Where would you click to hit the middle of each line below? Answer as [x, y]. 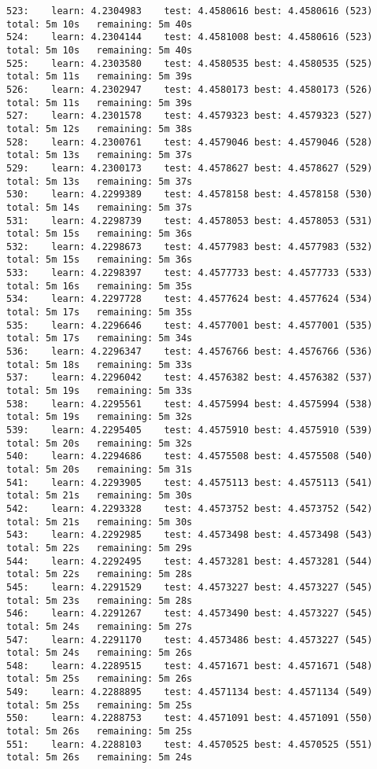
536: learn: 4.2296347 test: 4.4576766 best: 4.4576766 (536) [190, 352]
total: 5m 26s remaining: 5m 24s [100, 758]
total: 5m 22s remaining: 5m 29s [100, 548]
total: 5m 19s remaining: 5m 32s [100, 417]
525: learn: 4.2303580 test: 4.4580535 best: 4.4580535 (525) [190, 63]
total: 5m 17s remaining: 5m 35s [100, 313]
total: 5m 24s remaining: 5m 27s [100, 626]
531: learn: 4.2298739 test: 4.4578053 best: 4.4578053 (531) [190, 221]
